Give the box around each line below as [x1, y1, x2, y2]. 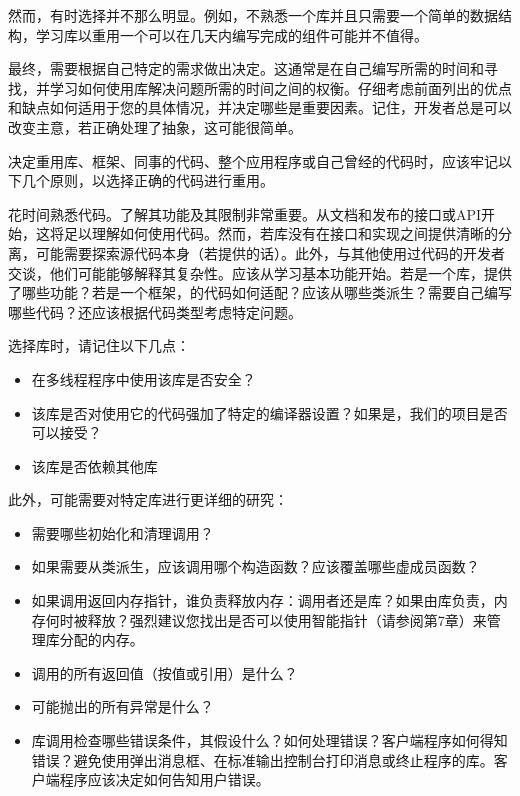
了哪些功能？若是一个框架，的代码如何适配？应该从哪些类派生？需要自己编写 [8, 282, 512, 303]
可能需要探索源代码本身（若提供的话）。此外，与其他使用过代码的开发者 [35, 242, 505, 263]
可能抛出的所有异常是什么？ [31, 696, 214, 717]
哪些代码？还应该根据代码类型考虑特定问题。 [8, 301, 302, 322]
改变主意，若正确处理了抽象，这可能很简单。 [8, 116, 302, 137]
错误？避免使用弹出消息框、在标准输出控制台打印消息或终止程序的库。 [31, 749, 494, 770]
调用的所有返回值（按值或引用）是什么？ [31, 662, 298, 683]
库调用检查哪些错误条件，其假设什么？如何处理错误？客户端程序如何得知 [31, 730, 508, 751]
